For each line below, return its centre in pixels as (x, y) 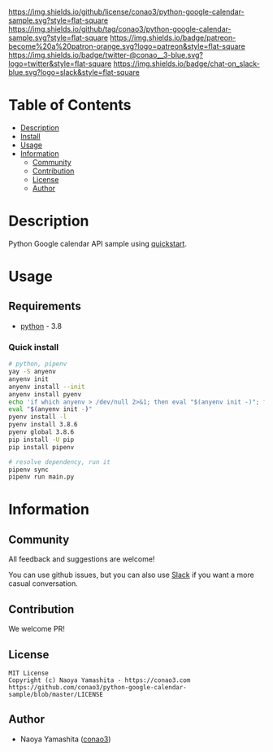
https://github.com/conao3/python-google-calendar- (97, 687)
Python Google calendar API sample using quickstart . (97, 243)
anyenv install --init (47, 387)
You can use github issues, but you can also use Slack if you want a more (131, 575)
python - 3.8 (41, 326)
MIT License (28, 673)
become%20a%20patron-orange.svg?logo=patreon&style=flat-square (127, 46)
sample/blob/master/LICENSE (56, 694)
